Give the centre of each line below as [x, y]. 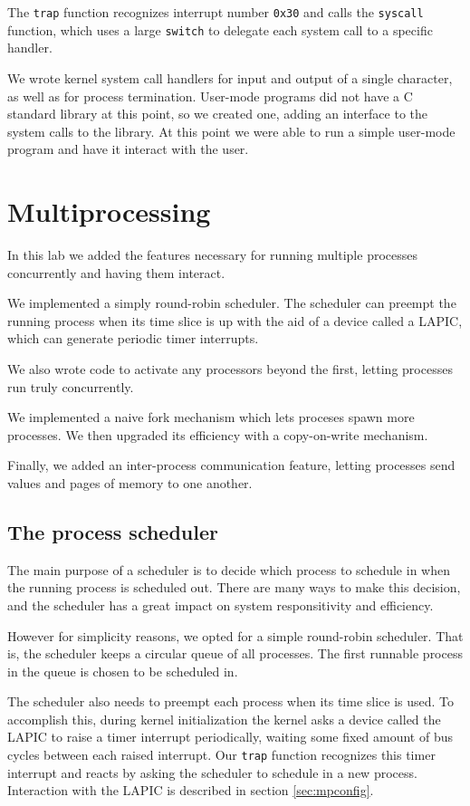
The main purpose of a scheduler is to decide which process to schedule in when [229, 569]
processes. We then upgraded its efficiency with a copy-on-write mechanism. [218, 434]
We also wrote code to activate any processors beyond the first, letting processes [230, 368]
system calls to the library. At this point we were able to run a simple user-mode [231, 131]
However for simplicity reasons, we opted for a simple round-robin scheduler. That [235, 635]
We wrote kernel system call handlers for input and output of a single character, [230, 77]
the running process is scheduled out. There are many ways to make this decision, [234, 587]
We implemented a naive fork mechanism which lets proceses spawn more [211, 417]
